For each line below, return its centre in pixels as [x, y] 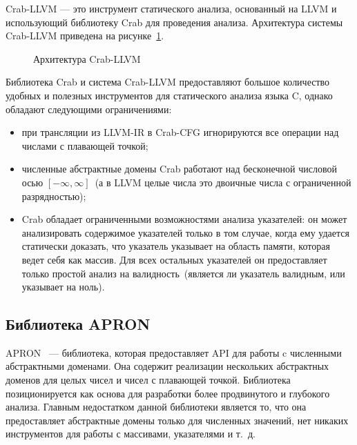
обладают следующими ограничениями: [89, 109]
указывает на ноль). [63, 287]
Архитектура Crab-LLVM [87, 58]
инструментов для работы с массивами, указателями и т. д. [131, 434]
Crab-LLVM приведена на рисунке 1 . [85, 36]
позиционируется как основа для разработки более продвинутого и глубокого [168, 393]
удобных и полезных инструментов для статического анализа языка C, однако [169, 95]
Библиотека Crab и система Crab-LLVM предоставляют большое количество [168, 82]
